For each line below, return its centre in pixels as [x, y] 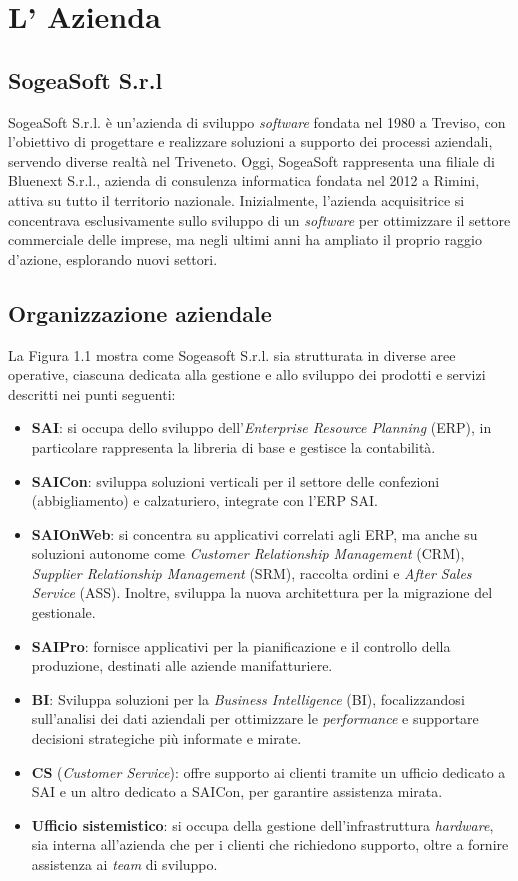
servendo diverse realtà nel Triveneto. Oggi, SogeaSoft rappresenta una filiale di [251, 160]
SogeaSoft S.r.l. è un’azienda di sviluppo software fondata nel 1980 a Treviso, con [257, 121]
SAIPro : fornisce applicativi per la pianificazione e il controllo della [241, 645]
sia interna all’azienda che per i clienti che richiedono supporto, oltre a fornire [270, 844]
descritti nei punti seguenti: [92, 393]
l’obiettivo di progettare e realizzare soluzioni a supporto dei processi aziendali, [250, 141]
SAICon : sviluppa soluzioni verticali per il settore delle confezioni [235, 480]
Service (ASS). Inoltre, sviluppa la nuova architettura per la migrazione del [262, 592]
